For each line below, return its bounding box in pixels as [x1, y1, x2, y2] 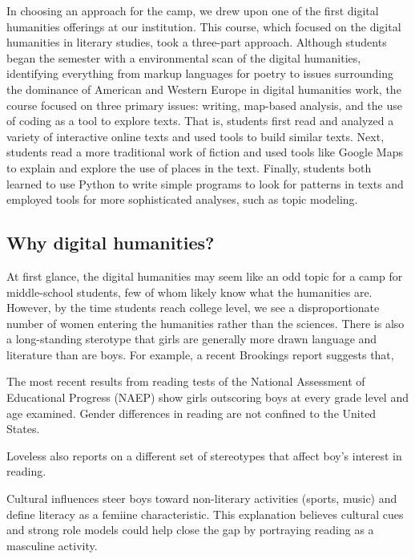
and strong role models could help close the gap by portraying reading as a [6, 521, 374, 538]
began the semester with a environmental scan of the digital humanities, [6, 49, 361, 66]
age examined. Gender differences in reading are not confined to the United [6, 404, 377, 421]
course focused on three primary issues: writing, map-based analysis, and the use [6, 96, 402, 113]
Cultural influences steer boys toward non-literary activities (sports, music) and [6, 490, 397, 507]
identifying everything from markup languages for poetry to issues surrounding [6, 65, 393, 82]
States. [6, 420, 40, 437]
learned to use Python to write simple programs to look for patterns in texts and [6, 175, 404, 192]
